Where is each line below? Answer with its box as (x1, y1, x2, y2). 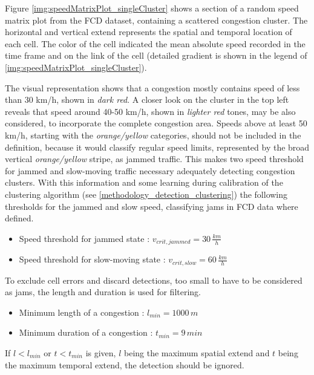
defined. (5, 212, 34, 224)
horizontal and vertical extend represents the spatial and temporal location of (5, 25, 292, 38)
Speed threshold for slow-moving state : (19, 253, 166, 266)
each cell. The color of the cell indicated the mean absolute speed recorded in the (5, 37, 306, 50)
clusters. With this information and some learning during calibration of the (5, 176, 283, 189)
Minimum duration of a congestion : (19, 326, 153, 339)
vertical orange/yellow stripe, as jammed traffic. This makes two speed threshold (5, 152, 304, 165)
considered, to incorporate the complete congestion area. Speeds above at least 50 (5, 117, 307, 129)
